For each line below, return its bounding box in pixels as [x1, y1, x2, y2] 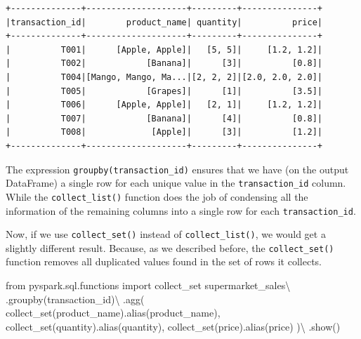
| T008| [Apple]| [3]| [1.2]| [6, 127, 323, 138]
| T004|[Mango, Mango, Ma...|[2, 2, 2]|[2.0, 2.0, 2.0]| [6, 72, 323, 82]
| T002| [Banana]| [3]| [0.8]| [6, 58, 323, 69]
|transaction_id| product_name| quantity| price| [6, 17, 323, 27]
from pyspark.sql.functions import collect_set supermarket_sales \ [6, 278, 291, 293]
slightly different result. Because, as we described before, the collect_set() [6, 240, 334, 255]
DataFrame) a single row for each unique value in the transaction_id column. [6, 175, 346, 190]
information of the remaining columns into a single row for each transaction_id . [6, 203, 356, 218]
